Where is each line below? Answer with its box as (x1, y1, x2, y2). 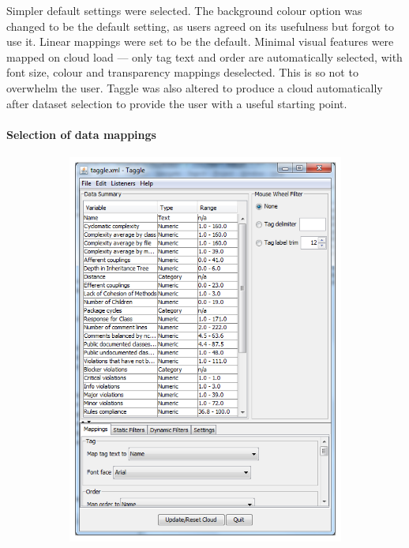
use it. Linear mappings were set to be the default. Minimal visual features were (6, 33, 394, 50)
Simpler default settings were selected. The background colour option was (6, 2, 362, 18)
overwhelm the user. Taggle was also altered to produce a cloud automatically (6, 79, 383, 96)
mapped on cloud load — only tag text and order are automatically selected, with (6, 48, 403, 65)
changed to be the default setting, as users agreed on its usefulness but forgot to (6, 17, 395, 34)
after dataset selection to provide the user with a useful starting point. (6, 95, 347, 111)
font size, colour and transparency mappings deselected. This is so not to (6, 64, 358, 81)
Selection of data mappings (6, 126, 156, 142)
